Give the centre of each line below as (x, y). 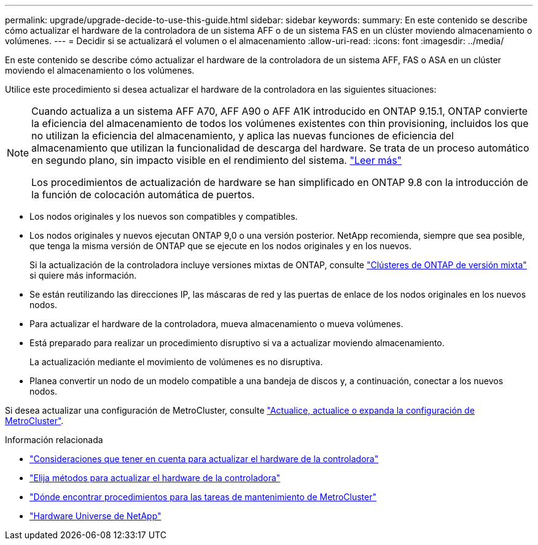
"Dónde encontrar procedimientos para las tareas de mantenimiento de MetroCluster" (203, 497)
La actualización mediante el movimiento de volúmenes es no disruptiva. (176, 362)
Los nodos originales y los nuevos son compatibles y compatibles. (164, 216)
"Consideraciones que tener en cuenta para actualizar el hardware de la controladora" (204, 459)
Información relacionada (54, 440)
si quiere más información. (83, 275)
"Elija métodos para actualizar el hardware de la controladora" (155, 478)
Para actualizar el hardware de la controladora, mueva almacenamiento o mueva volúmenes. (216, 324)
